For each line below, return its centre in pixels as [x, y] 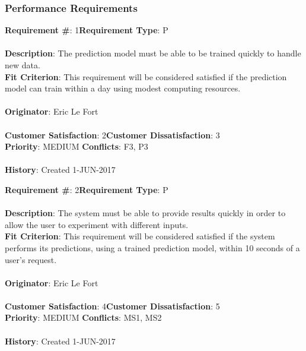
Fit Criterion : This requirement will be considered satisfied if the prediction [146, 76]
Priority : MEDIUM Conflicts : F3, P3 [76, 146]
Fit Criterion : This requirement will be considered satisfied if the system [140, 236]
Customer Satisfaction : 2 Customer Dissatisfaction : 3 [112, 135]
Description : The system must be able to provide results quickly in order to [145, 213]
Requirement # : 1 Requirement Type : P [87, 30]
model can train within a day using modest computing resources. [123, 88]
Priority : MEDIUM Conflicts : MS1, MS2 [83, 317]
